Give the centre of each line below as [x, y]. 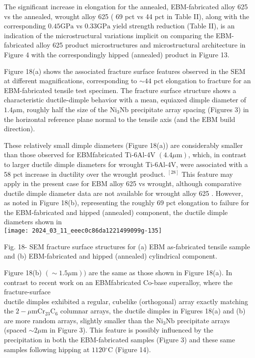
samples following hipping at [47, 349]
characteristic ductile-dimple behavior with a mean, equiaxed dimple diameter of [125, 100]
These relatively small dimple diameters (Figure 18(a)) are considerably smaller [124, 145]
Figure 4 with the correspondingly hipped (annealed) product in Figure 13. [117, 54]
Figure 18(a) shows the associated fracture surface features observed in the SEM [125, 71]
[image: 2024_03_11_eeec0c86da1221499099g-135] [83, 231]
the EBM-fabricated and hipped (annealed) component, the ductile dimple [116, 212]
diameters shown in [33, 222]
